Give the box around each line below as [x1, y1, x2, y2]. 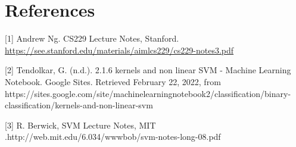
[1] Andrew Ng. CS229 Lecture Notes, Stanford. [5, 32, 179, 45]
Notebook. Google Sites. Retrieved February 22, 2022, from [5, 75, 221, 87]
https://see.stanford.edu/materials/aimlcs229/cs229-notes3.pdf [5, 43, 234, 56]
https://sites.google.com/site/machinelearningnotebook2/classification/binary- [5, 87, 291, 99]
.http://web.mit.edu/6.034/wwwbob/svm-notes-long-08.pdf [5, 130, 221, 143]
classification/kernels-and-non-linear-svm [5, 99, 153, 111]
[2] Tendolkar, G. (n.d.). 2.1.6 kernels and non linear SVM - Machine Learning [5, 64, 291, 76]
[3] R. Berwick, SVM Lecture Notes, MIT [5, 118, 156, 131]
